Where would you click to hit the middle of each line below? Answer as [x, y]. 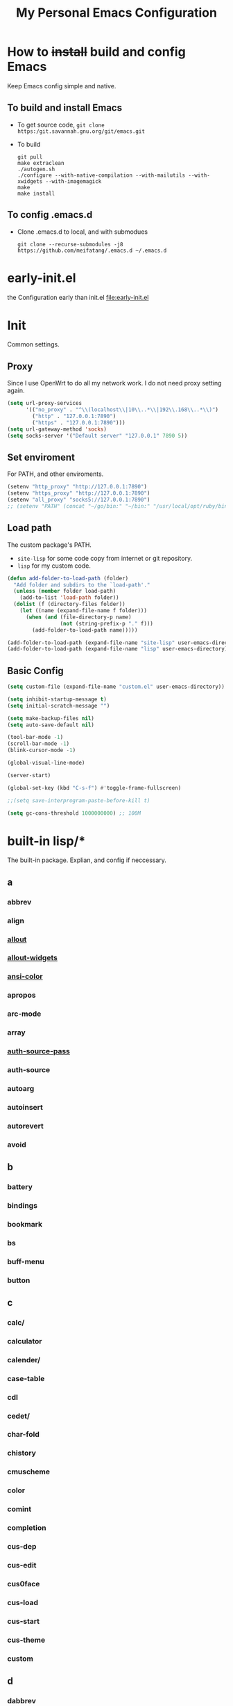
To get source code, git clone [61, 125]
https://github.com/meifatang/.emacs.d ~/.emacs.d [92, 250]
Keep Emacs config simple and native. [62, 86]
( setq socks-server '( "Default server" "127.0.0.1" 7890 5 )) [97, 436]
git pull [30, 157]
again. [16, 390]
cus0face [24, 1584]
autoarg [21, 1088]
